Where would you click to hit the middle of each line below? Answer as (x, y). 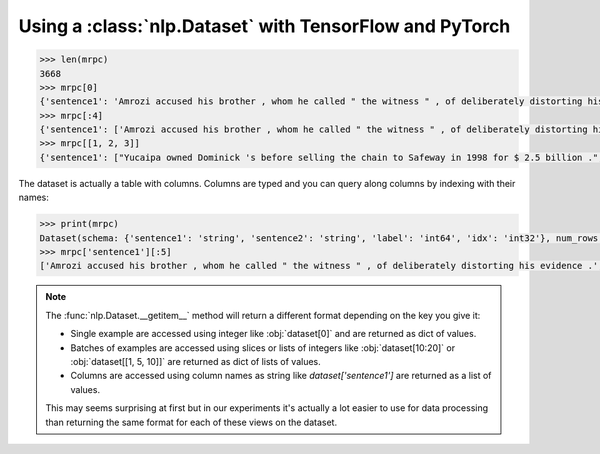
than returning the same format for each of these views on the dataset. (191, 422)
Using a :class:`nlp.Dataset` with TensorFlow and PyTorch (264, 26)
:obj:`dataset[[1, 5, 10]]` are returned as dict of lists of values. (196, 361)
